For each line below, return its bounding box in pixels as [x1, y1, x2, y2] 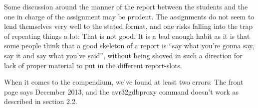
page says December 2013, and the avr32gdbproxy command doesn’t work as [4, 86, 239, 97]
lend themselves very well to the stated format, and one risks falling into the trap [4, 21, 253, 31]
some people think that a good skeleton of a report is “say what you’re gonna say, [4, 40, 255, 51]
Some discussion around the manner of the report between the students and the [4, 1, 248, 11]
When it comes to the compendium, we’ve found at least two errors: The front [4, 77, 244, 87]
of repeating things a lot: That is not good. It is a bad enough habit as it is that [4, 30, 250, 41]
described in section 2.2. [4, 96, 77, 107]
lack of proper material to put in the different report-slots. [4, 60, 183, 70]
